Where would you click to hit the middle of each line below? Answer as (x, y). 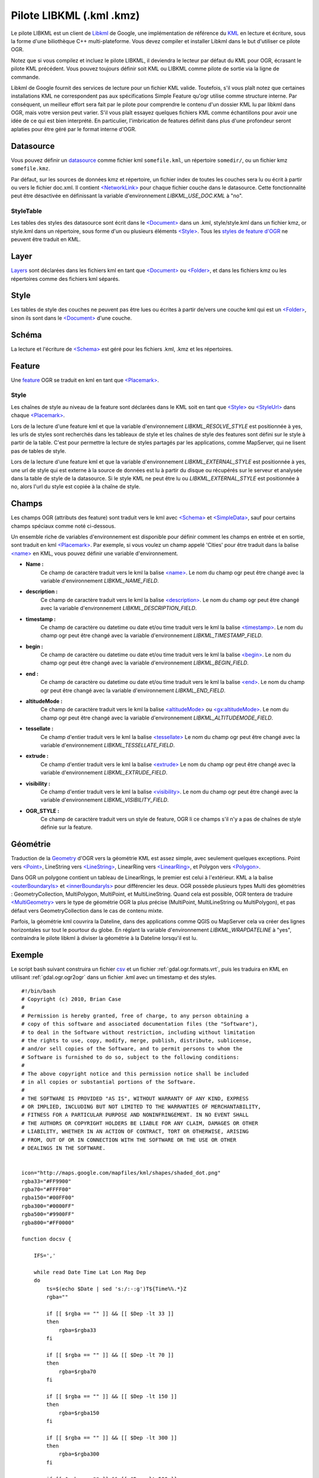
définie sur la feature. (66, 827)
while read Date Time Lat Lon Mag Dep (90, 1272)
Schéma (27, 335)
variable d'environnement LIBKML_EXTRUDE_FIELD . (104, 773)
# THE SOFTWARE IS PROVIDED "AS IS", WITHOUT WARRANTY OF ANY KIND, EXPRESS (135, 1098)
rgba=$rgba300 (79, 1454)
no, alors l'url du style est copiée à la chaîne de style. (76, 487)
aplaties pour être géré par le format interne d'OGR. (74, 129)
